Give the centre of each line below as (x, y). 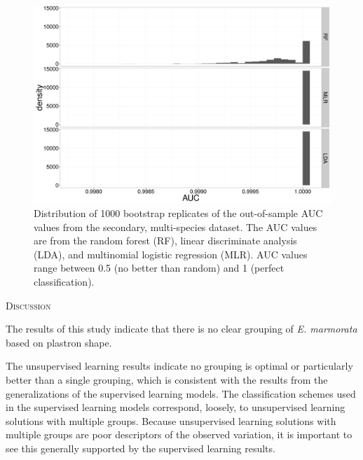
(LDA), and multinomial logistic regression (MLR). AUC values (171, 254)
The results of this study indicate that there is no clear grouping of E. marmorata (181, 329)
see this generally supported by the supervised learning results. (141, 448)
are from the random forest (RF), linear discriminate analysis (165, 241)
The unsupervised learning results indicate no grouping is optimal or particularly (179, 366)
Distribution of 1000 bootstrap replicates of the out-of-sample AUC (178, 212)
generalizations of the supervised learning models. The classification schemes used (181, 393)
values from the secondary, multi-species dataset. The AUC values (176, 226)
